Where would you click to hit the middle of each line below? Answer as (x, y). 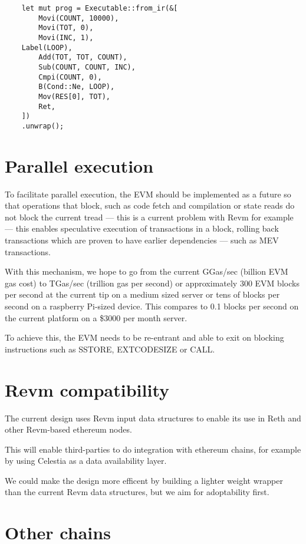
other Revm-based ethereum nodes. (68, 429)
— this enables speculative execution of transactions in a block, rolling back (142, 228)
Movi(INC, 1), (66, 37)
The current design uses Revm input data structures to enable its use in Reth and (153, 418)
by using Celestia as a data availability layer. (86, 461)
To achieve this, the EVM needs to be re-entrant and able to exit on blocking (144, 337)
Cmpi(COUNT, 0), (70, 77)
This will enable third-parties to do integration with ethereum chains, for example (153, 449)
